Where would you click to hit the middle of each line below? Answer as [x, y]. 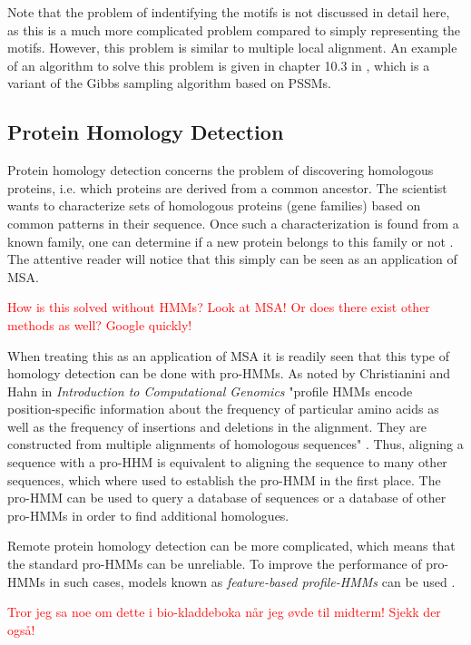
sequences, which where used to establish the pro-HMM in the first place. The [224, 479]
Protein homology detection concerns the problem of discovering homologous [221, 170]
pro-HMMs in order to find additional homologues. [148, 515]
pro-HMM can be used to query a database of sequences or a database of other [227, 498]
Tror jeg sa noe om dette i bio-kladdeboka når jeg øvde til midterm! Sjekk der [224, 612]
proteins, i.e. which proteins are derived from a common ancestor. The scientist [227, 187]
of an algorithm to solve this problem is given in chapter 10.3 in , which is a [219, 65]
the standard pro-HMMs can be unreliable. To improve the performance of [215, 564]
